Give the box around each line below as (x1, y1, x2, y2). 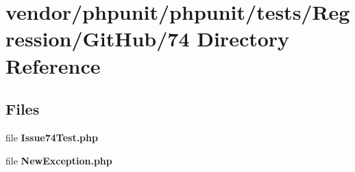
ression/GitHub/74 (5, 25, 190, 53)
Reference (5, 51, 101, 79)
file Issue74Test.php (5, 130, 98, 144)
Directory (197, 25, 290, 53)
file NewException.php (5, 153, 112, 167)
